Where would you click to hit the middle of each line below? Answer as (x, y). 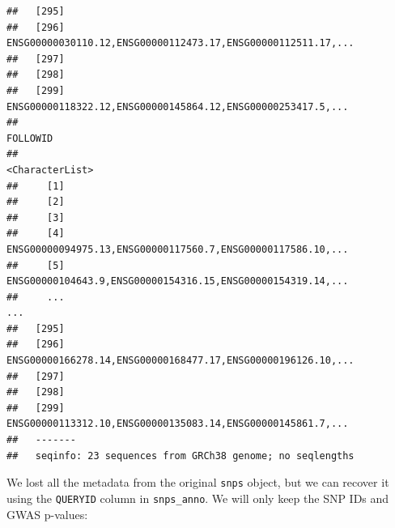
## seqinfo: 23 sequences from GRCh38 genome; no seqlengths (181, 456)
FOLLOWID (30, 138)
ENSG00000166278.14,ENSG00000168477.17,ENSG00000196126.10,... (181, 361)
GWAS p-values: (47, 514)
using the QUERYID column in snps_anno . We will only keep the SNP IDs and (198, 498)
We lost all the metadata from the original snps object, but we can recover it (198, 482)
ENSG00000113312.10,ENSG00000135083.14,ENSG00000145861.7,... (178, 424)
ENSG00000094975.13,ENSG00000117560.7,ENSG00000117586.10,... (178, 249)
